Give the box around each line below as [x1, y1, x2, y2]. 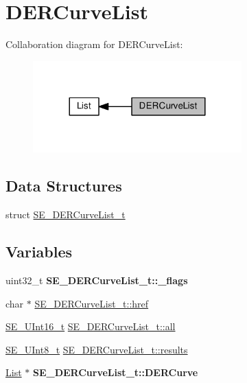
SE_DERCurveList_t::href [34, 296, 149, 310]
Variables [5, 241, 73, 262]
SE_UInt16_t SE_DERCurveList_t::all [5, 319, 176, 334]
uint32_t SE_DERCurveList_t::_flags [5, 273, 188, 288]
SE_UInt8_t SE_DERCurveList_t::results [5, 342, 188, 356]
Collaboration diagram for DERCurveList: [5, 37, 183, 51]
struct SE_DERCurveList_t [5, 207, 126, 222]
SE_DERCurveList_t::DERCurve [32, 365, 198, 380]
